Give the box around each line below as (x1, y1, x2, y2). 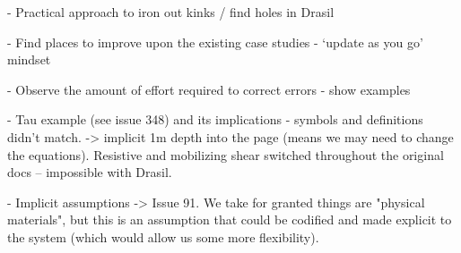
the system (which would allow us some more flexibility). (7, 227, 319, 246)
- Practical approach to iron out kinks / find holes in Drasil (7, 3, 335, 21)
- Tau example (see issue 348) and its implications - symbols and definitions (7, 110, 423, 129)
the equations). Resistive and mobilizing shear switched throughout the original (7, 145, 444, 164)
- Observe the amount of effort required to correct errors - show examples (7, 80, 411, 98)
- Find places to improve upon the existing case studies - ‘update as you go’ (7, 32, 423, 51)
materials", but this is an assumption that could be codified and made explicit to (7, 210, 452, 229)
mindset (7, 50, 51, 69)
